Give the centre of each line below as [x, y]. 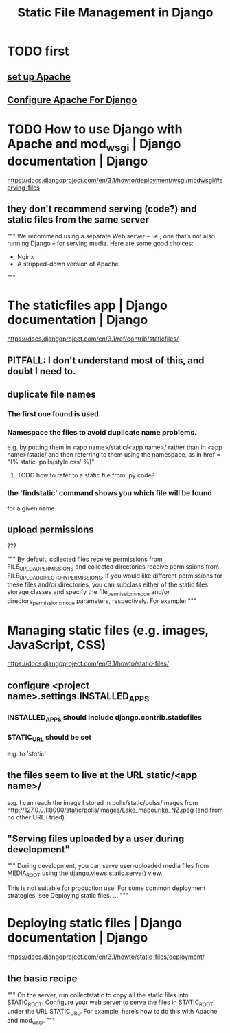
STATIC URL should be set [49, 738]
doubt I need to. [42, 371]
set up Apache [39, 77]
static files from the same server [78, 219]
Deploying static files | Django [95, 923]
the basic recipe [42, 978]
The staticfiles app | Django [88, 305]
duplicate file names [51, 395]
